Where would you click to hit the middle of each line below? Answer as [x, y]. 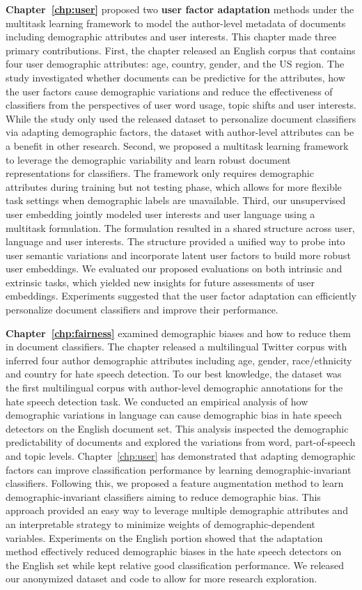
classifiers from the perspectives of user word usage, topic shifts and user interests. [181, 105]
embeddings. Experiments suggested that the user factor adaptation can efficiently [181, 296]
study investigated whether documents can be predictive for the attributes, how [175, 77]
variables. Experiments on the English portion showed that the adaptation [164, 537]
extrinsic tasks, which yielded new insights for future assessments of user [160, 282]
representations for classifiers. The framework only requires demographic [160, 173]
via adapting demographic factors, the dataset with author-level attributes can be [180, 132]
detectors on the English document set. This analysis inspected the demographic [177, 428]
